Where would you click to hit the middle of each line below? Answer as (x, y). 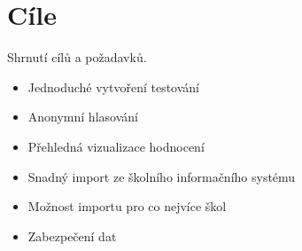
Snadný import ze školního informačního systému (162, 176)
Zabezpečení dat (72, 235)
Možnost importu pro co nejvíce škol (127, 206)
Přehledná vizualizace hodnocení (116, 146)
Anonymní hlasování (83, 117)
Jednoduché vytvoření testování (114, 86)
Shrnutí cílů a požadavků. (77, 57)
